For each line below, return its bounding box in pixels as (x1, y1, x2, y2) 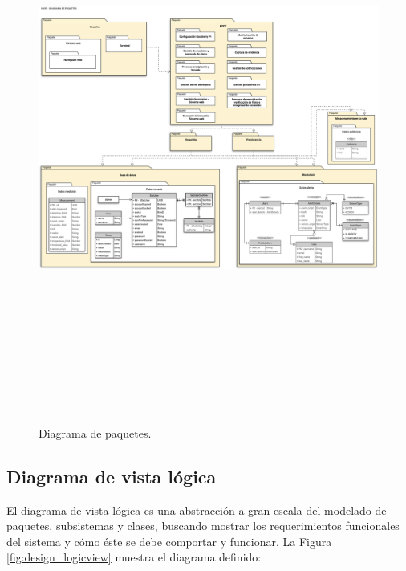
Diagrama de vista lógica (6, 463, 217, 488)
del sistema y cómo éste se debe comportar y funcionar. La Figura (6, 532, 332, 549)
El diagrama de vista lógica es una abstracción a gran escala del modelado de (6, 501, 387, 518)
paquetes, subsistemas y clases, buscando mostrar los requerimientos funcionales (6, 517, 400, 534)
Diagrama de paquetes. (39, 424, 152, 441)
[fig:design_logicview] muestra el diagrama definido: (6, 549, 262, 565)
